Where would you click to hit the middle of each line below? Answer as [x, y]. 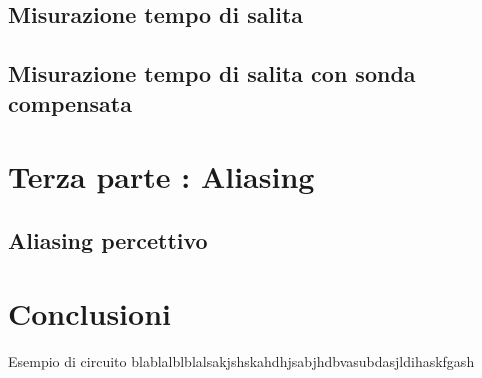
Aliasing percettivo [108, 239]
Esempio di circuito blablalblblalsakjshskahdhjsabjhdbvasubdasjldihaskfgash [241, 361]
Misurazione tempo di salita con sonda [212, 73]
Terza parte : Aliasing [161, 176]
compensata [70, 102]
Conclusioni [89, 313]
